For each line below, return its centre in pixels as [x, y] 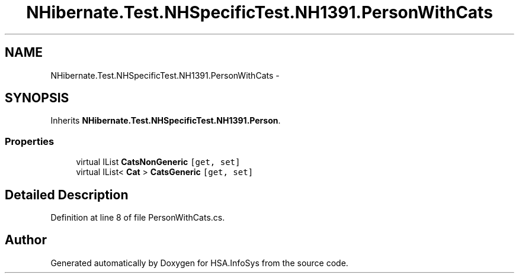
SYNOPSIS [37, 98]
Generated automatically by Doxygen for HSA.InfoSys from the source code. [199, 263]
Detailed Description [67, 195]
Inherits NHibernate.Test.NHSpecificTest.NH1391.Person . [166, 121]
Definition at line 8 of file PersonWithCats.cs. [138, 218]
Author [26, 240]
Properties [30, 141]
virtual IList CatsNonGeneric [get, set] [158, 162]
